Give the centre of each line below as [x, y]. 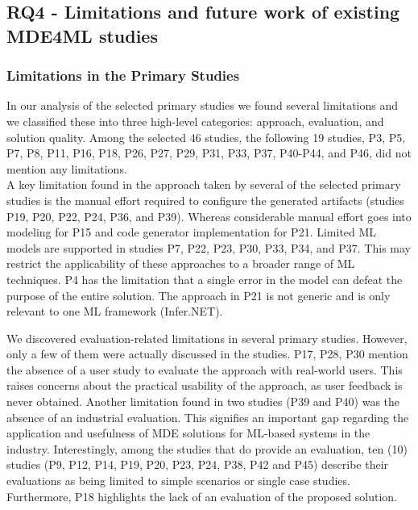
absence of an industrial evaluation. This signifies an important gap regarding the [208, 417]
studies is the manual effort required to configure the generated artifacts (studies [205, 200]
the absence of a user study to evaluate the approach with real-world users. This [205, 369]
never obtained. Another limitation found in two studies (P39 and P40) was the [203, 401]
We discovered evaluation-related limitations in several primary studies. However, [207, 338]
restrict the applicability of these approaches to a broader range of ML [181, 263]
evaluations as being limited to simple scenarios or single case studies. [178, 481]
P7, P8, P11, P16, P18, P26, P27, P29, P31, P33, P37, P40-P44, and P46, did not [209, 153]
